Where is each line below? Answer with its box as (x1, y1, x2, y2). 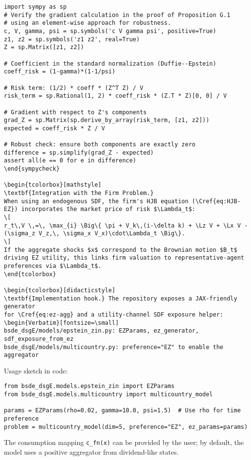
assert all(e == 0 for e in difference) (4, 157, 137, 164)
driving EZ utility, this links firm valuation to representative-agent (4, 254, 244, 262)
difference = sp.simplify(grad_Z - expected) (4, 149, 154, 156)
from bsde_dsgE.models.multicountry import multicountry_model (4, 391, 213, 398)
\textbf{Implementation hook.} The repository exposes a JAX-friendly (4, 295, 237, 302)
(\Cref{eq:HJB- (192, 197, 241, 205)
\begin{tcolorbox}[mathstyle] (4, 181, 102, 189)
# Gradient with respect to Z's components (4, 108, 147, 116)
